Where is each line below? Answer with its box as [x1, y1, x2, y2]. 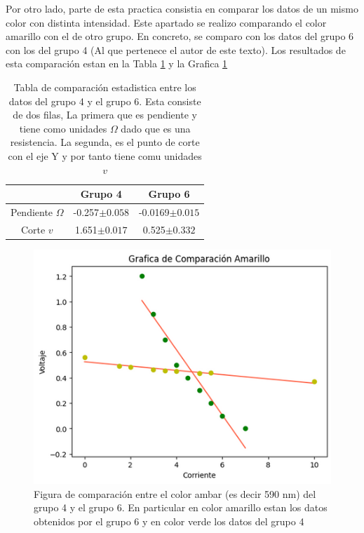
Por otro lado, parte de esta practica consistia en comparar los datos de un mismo [6, 1, 358, 15]
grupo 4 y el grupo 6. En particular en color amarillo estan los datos [34, 500, 328, 515]
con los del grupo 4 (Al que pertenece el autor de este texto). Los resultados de [6, 42, 346, 57]
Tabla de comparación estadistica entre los [13, 79, 196, 94]
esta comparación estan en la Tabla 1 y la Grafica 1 [6, 56, 228, 71]
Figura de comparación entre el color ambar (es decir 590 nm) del [34, 486, 316, 501]
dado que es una [121, 121, 191, 135]
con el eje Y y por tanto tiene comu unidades [8, 148, 202, 163]
